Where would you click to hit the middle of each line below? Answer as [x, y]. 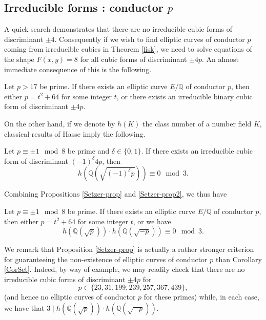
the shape [19, 59]
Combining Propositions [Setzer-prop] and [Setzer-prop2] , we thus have [116, 194]
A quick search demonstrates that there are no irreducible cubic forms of [118, 29]
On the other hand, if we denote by [60, 123]
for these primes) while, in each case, [201, 297]
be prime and [88, 151]
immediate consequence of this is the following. [78, 69]
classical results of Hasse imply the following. [75, 133]
